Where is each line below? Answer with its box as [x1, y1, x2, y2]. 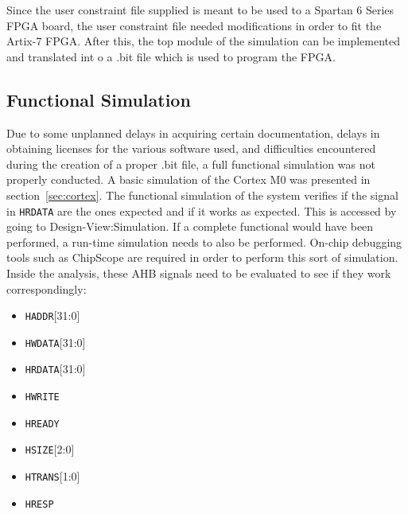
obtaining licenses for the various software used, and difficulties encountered [6, 140, 376, 157]
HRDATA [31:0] [25, 360, 86, 377]
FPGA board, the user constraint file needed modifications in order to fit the [6, 17, 382, 33]
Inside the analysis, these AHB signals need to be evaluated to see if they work [6, 264, 391, 281]
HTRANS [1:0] [25, 468, 80, 485]
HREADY [25, 418, 60, 430]
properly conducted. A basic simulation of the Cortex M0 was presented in [6, 171, 371, 188]
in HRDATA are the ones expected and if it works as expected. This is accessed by [6, 202, 397, 219]
